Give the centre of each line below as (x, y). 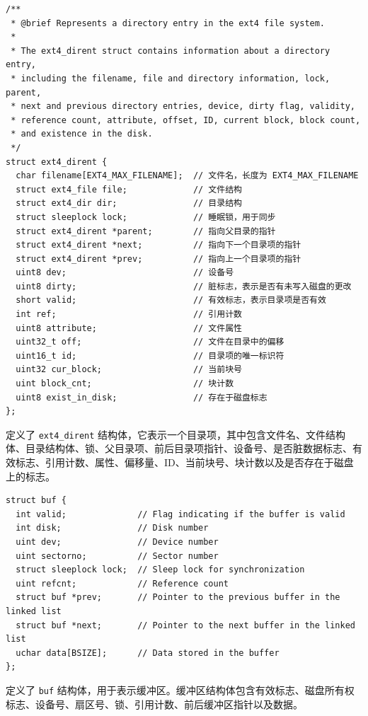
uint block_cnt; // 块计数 (125, 384)
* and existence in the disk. (82, 134)
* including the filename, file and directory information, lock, (171, 78)
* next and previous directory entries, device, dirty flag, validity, (183, 106)
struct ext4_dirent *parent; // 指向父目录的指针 (146, 231)
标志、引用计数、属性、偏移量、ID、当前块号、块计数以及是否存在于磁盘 (184, 462)
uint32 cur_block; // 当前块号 (129, 370)
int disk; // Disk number (112, 528)
